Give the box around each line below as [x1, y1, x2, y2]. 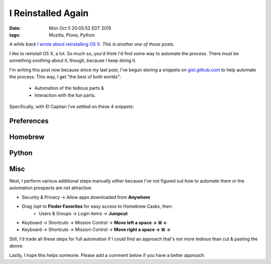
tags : [9, 32, 21, 38]
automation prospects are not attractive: [9, 185, 92, 191]
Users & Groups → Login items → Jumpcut [39, 210, 128, 216]
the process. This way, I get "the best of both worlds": [9, 73, 121, 80]
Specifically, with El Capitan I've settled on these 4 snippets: [9, 103, 134, 110]
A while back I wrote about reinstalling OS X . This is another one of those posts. [9, 41, 175, 47]
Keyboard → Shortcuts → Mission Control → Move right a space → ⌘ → [22, 226, 171, 233]
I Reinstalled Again [9, 8, 89, 19]
